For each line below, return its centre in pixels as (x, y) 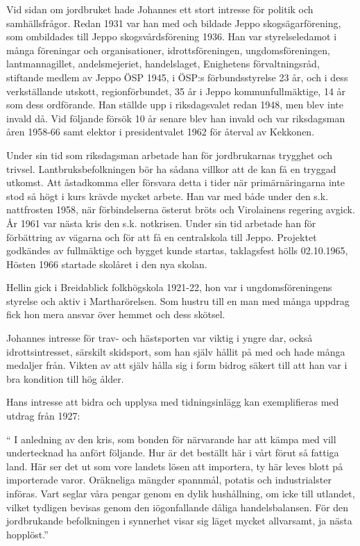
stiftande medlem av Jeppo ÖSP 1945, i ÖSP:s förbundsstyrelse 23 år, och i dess (177, 77)
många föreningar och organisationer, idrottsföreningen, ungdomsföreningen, (168, 50)
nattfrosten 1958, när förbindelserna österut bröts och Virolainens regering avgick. (181, 209)
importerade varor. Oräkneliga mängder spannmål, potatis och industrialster (169, 480)
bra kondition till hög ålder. (65, 378)
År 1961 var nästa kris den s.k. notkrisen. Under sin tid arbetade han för (161, 223)
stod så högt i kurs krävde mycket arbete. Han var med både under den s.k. (168, 196)
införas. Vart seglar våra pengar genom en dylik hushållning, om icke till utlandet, (181, 493)
